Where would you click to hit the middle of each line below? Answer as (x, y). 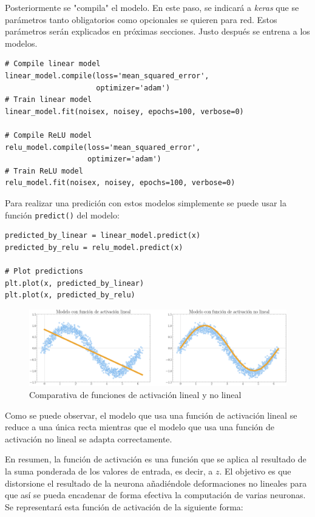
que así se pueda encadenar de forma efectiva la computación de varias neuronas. (155, 495)
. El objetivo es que (255, 471)
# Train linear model (49, 100)
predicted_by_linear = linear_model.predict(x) (103, 236)
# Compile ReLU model (49, 135)
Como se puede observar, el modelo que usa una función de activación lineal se (151, 415)
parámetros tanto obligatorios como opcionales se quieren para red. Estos (141, 19)
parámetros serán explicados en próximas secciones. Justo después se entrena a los (157, 31)
